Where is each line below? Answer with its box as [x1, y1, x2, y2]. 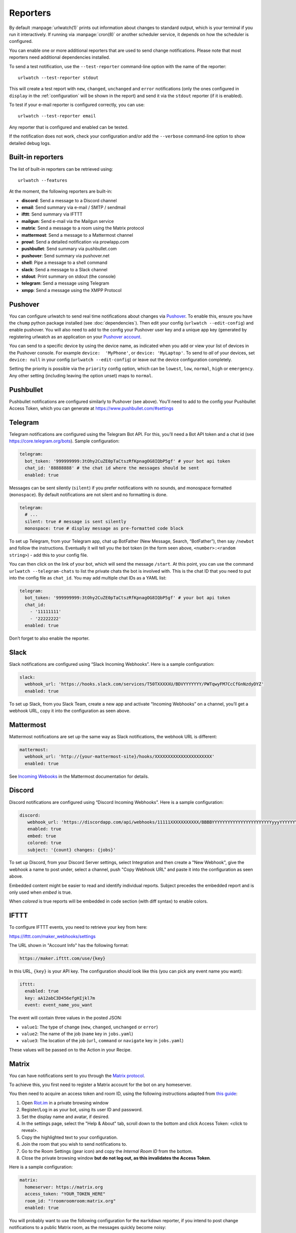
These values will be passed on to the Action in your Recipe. [9, 1047, 132, 1052]
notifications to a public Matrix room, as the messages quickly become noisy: [9, 1225, 166, 1231]
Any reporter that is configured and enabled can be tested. [9, 124, 129, 130]
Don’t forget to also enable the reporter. [9, 635, 90, 641]
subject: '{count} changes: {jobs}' [27, 847, 116, 853]
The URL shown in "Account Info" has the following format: [9, 943, 129, 948]
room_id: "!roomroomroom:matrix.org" [25, 1198, 116, 1203]
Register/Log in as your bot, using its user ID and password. [21, 1107, 143, 1113]
